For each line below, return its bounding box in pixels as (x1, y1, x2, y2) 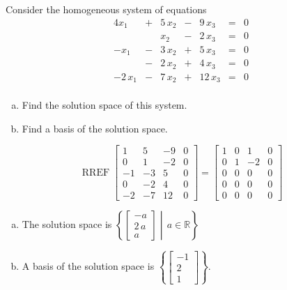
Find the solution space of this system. (22, 98, 187, 112)
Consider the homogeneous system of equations (6, 2, 207, 16)
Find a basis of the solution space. (22, 121, 168, 135)
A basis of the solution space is (22, 259, 155, 273)
